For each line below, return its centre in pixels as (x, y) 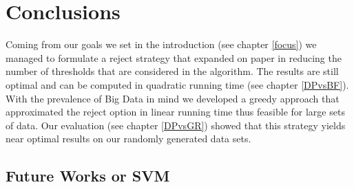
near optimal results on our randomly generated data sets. (128, 139)
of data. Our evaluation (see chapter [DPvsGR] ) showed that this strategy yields (176, 125)
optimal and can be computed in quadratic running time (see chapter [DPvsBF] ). (177, 84)
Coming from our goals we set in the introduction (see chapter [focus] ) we (161, 44)
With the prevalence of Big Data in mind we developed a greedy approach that (173, 98)
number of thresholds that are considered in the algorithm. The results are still (172, 71)
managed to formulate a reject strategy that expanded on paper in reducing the (174, 57)
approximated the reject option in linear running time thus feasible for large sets (175, 112)
